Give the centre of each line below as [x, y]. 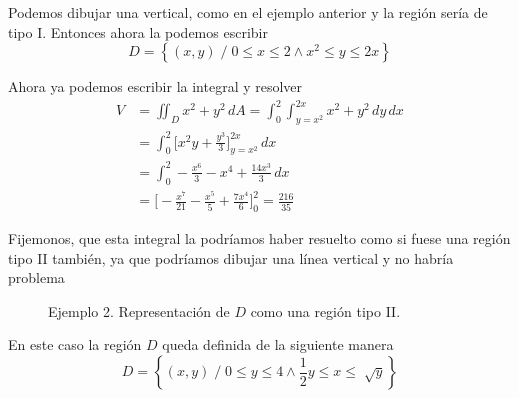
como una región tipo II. [325, 310]
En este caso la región [75, 344]
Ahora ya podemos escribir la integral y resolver [155, 86]
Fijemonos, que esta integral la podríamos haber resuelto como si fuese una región [259, 238]
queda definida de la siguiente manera [278, 344]
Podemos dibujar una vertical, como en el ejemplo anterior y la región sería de [248, 12]
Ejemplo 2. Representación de [139, 310]
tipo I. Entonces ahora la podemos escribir [138, 31]
